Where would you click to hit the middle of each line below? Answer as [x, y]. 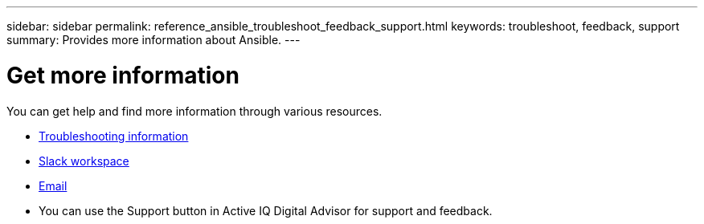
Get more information [123, 75]
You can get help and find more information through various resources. [194, 111]
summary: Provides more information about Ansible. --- [153, 40]
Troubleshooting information [114, 136]
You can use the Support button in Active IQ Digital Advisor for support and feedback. [266, 210]
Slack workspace [84, 161]
